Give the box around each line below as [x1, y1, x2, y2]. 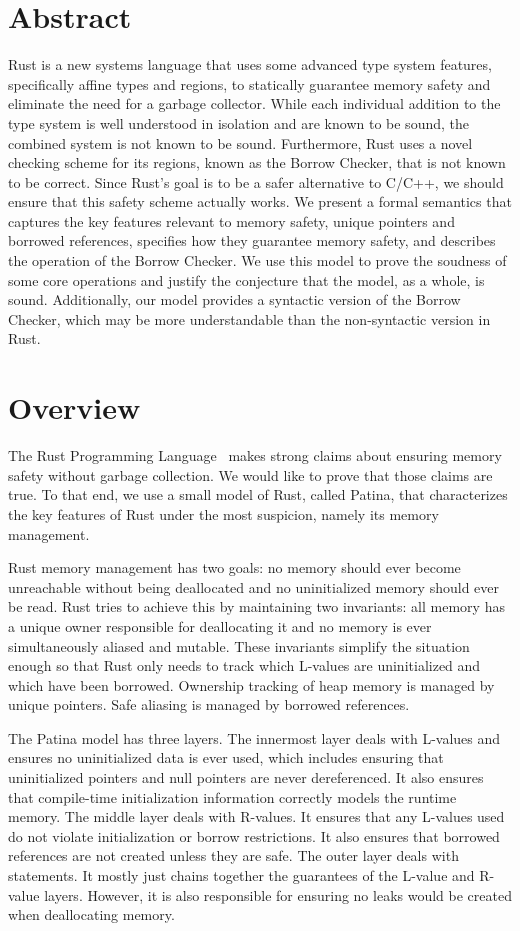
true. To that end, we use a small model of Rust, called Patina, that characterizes [8, 484, 508, 505]
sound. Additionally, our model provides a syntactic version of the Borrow [8, 289, 461, 310]
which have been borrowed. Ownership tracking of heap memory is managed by [8, 674, 495, 695]
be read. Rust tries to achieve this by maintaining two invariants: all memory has [8, 596, 505, 617]
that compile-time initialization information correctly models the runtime [8, 786, 457, 807]
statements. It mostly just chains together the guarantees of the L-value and [8, 865, 475, 886]
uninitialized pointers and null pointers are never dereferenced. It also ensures [8, 767, 484, 788]
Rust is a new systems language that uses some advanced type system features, [8, 54, 492, 75]
